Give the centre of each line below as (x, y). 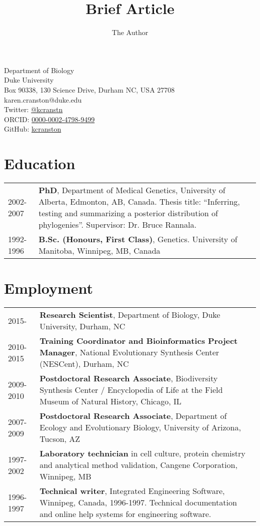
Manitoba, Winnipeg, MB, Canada (99, 250)
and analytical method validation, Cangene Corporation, (138, 465)
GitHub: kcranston (33, 129)
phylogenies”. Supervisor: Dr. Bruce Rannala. (117, 224)
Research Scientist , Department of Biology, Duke (130, 315)
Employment (49, 288)
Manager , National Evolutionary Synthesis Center (129, 352)
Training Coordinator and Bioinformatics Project (139, 341)
